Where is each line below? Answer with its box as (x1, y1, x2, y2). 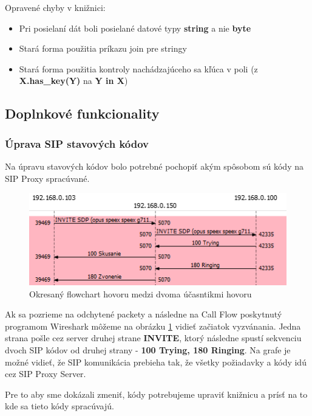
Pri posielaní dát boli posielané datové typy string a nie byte (19, 21, 251, 34)
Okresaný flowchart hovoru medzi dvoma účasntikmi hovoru (29, 287, 252, 300)
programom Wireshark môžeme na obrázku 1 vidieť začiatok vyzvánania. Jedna (5, 319, 301, 332)
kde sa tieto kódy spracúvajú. (5, 400, 114, 412)
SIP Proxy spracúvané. (5, 172, 90, 184)
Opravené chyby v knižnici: (5, 1, 106, 13)
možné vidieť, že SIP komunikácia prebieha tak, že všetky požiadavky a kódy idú (5, 355, 307, 368)
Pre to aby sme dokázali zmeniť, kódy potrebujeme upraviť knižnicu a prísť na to (5, 387, 308, 400)
